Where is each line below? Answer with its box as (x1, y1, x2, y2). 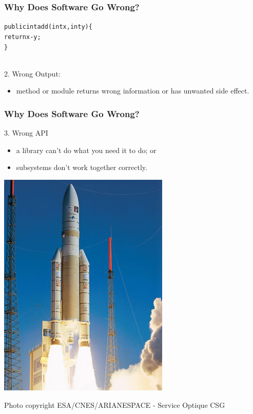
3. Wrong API (4, 127, 48, 138)
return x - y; (4, 33, 41, 41)
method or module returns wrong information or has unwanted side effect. (16, 85, 249, 96)
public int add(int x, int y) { (4, 23, 92, 31)
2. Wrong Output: (4, 68, 61, 79)
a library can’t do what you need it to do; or (16, 144, 157, 155)
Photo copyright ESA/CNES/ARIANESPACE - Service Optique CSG (4, 399, 225, 410)
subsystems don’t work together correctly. (16, 162, 147, 173)
